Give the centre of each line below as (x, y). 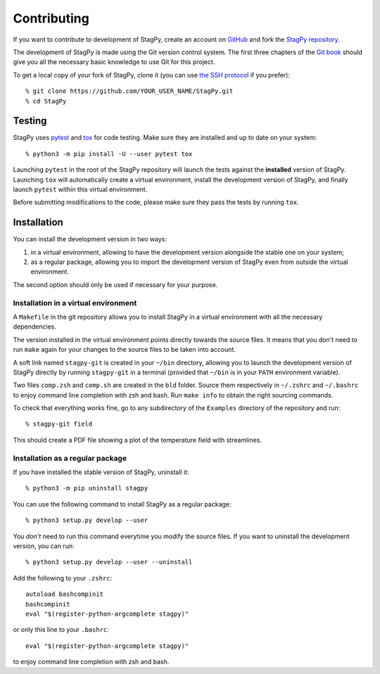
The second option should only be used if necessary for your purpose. (115, 284)
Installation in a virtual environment (75, 303)
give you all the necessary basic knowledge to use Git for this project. (114, 62)
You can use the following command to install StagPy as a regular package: (122, 504)
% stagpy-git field (59, 424)
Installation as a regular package (70, 458)
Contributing (51, 18)
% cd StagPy (46, 101)
